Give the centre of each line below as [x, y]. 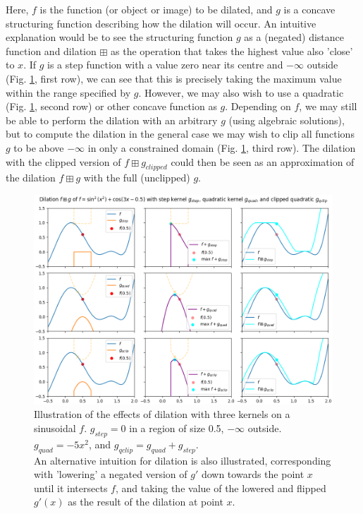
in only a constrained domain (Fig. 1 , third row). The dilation [222, 147]
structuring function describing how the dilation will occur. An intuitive [161, 23]
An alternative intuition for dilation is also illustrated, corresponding [183, 460]
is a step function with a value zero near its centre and [165, 65]
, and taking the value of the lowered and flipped [221, 488]
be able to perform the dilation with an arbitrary [112, 120]
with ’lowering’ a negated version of [111, 474]
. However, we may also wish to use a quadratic [241, 92]
